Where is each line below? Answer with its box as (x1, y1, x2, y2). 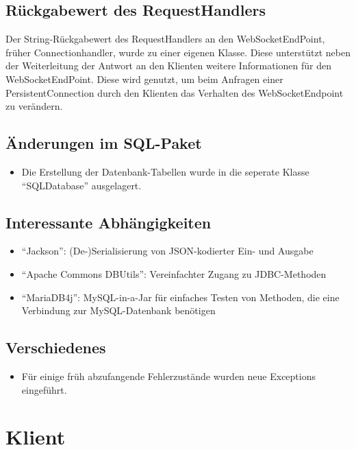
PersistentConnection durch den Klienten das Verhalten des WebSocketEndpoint (5, 85, 344, 99)
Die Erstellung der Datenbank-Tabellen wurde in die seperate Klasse (21, 164, 309, 178)
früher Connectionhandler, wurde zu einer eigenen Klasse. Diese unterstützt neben (5, 45, 351, 59)
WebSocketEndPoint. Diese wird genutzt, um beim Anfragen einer (5, 71, 283, 86)
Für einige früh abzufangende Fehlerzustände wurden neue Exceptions (21, 368, 316, 383)
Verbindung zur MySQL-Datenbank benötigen (21, 303, 216, 318)
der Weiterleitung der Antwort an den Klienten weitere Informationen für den (5, 58, 331, 73)
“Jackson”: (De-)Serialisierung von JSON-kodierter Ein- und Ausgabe (21, 244, 314, 258)
